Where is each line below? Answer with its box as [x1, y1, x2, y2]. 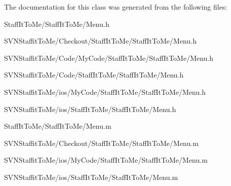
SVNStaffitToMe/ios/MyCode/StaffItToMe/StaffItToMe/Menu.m [4, 155, 208, 165]
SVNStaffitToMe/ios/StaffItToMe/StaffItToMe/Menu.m [4, 171, 178, 182]
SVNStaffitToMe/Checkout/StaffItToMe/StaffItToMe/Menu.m [4, 137, 199, 148]
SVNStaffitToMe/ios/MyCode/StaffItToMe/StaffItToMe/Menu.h [4, 86, 206, 97]
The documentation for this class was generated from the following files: [4, 2, 227, 12]
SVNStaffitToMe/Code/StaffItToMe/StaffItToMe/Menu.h [4, 69, 184, 80]
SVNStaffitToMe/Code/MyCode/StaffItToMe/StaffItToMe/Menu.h [4, 52, 214, 63]
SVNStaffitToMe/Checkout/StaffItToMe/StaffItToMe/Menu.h [4, 35, 197, 46]
